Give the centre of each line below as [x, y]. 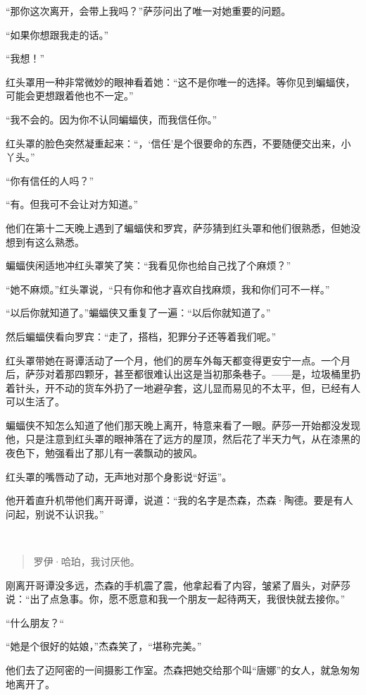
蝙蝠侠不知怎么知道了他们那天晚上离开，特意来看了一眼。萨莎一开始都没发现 [183, 425]
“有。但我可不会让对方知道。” [72, 204]
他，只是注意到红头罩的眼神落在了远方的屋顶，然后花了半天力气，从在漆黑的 [183, 439]
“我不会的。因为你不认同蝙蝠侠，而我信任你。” [112, 119]
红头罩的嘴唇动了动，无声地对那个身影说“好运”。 [119, 476]
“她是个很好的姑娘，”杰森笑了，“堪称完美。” [104, 646]
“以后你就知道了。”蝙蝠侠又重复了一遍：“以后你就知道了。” [138, 313]
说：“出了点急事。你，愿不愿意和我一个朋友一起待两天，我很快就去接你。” [176, 599]
